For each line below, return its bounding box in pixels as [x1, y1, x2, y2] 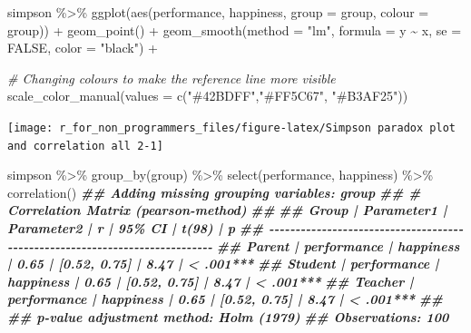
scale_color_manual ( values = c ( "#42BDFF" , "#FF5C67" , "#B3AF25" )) [7, 86, 408, 105]
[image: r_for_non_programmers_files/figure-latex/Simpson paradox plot [7, 121, 456, 134]
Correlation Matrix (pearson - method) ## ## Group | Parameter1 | [7, 201, 447, 220]
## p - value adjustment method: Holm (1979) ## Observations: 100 [7, 308, 449, 327]
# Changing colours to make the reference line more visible [7, 68, 336, 87]
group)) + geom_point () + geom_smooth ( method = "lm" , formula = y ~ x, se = [7, 20, 462, 39]
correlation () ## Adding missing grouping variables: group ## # [7, 182, 421, 201]
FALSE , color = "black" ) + [7, 38, 158, 57]
